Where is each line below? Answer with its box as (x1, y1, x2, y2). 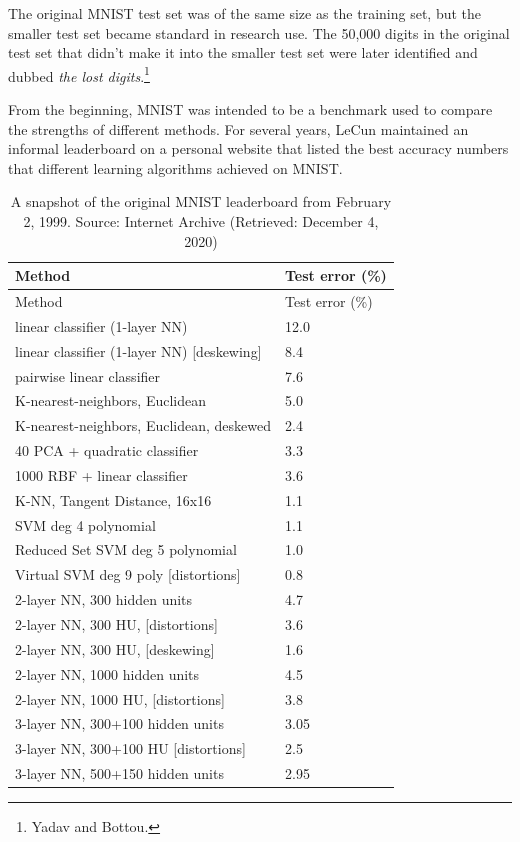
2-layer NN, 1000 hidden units (15, 663, 200, 684)
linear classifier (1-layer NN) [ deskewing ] (15, 340, 262, 361)
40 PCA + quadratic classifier (15, 440, 199, 461)
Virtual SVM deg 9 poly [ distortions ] (15, 564, 241, 585)
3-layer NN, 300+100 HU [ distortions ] (15, 738, 246, 759)
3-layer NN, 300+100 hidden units (15, 713, 224, 734)
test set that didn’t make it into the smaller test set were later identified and (8, 42, 478, 63)
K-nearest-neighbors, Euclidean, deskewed (15, 415, 272, 436)
